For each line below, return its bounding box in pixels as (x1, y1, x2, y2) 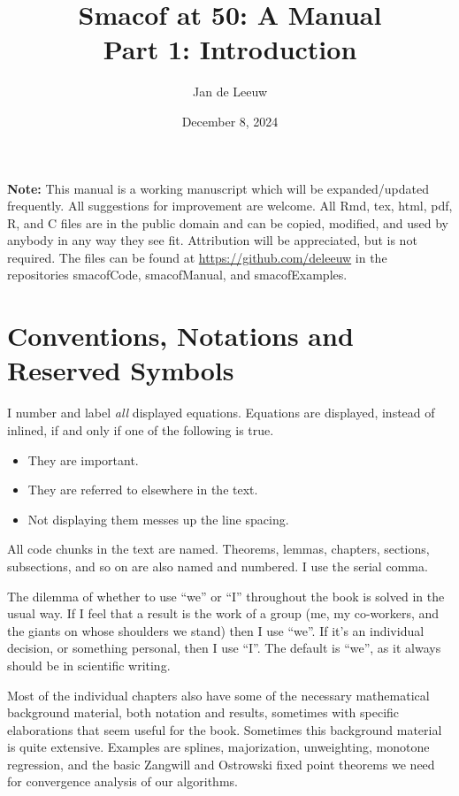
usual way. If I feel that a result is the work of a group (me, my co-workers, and (7, 604, 440, 623)
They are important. (27, 450, 139, 469)
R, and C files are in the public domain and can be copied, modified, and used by (7, 213, 448, 232)
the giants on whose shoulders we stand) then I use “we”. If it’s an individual (7, 621, 425, 639)
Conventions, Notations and (7, 318, 354, 354)
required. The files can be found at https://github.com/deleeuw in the (7, 248, 387, 266)
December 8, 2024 (181, 111, 279, 130)
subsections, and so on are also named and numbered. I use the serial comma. (7, 556, 428, 575)
